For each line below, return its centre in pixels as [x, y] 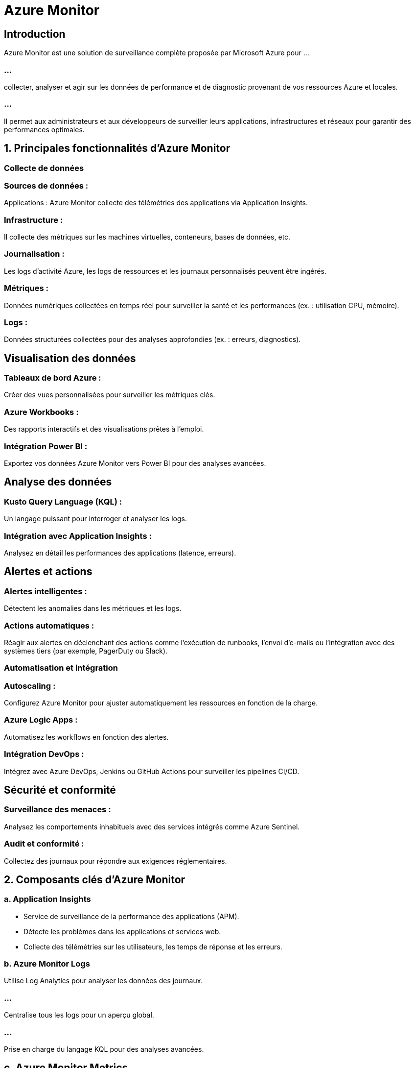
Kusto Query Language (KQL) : [63, 501]
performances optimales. [44, 129]
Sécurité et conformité [60, 790]
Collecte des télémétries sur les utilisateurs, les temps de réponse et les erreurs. [153, 947]
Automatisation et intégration [61, 668]
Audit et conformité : [44, 844]
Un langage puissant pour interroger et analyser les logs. [95, 519]
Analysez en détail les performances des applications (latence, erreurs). [120, 553]
